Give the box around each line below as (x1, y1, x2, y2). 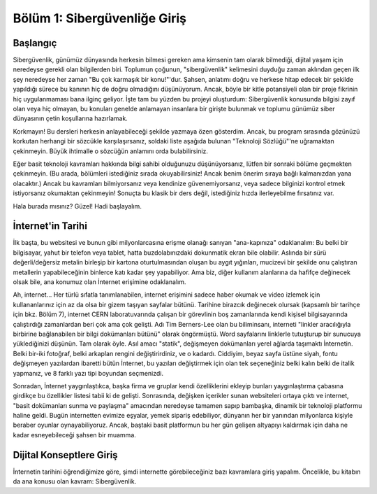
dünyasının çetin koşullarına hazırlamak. (13, 114, 128, 122)
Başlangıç (13, 37, 57, 49)
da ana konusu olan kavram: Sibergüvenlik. (13, 477, 137, 486)
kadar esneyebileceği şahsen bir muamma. (13, 430, 136, 439)
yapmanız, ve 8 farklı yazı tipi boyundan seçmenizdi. (13, 369, 164, 377)
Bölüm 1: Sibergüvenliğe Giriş (13, 10, 187, 26)
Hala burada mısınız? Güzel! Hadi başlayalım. (13, 202, 142, 210)
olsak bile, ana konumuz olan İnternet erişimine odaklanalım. (13, 278, 186, 286)
